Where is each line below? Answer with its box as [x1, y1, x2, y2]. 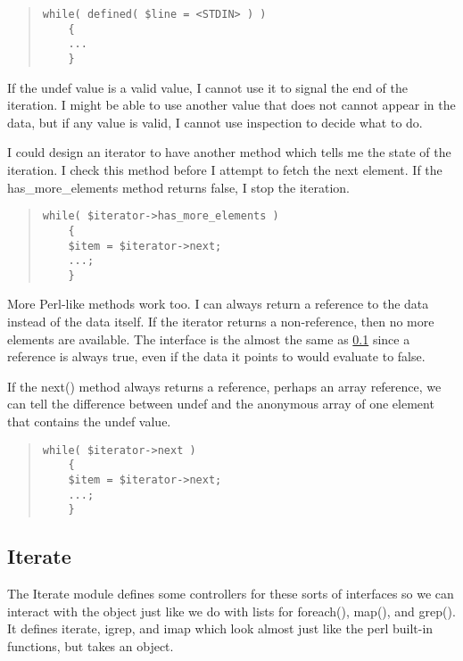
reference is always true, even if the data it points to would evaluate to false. [7, 347, 426, 366]
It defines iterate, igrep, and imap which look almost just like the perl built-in [7, 619, 434, 638]
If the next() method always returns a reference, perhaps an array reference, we [7, 376, 442, 395]
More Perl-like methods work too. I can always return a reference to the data [7, 294, 429, 313]
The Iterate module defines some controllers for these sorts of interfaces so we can [7, 584, 454, 603]
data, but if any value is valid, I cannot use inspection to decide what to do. [7, 112, 423, 131]
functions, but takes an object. [7, 636, 174, 655]
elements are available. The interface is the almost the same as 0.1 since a [7, 329, 410, 348]
